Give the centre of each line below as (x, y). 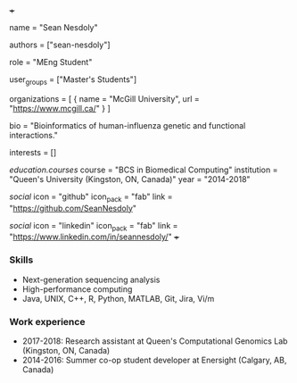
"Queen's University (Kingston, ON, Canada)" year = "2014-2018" (130, 179)
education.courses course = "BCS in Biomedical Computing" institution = (144, 170)
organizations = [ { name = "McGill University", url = (104, 98)
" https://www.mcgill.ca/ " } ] (60, 108)
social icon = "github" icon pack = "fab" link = (91, 197)
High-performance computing (77, 289)
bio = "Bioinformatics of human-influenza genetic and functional (128, 125)
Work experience (47, 321)
